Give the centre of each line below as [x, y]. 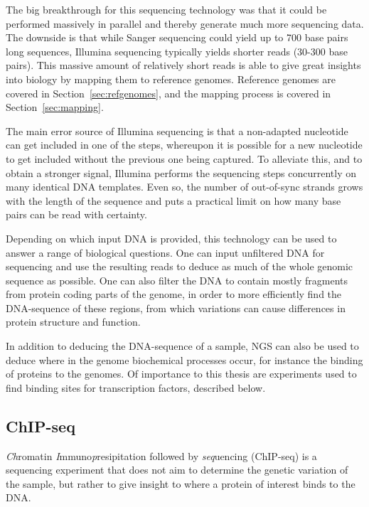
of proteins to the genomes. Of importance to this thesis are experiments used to [181, 374]
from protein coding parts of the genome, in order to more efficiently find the [174, 294]
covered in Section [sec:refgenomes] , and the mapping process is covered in [169, 93]
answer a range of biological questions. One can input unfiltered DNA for [165, 252]
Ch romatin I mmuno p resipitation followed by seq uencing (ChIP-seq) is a [161, 455]
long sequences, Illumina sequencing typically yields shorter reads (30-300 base [177, 51]
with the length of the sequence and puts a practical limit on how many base [173, 200]
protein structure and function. [73, 322]
